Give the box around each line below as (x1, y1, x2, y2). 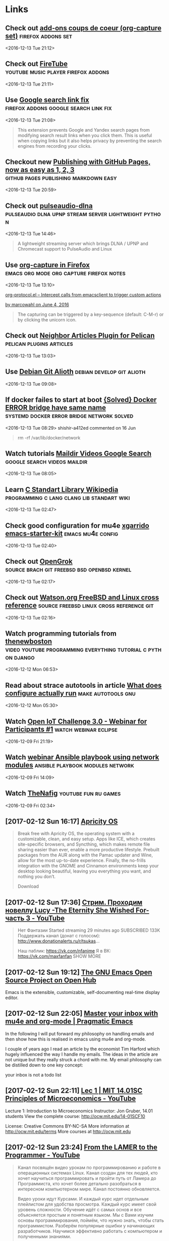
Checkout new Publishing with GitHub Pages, (5, 158, 151, 167)
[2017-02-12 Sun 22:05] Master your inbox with (5, 1009, 158, 1018)
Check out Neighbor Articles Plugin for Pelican (5, 332, 155, 340)
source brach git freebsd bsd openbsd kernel (5, 565, 132, 574)
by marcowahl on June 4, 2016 (5, 302, 69, 308)
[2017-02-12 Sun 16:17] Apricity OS (5, 817, 118, 826)
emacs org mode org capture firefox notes (5, 268, 126, 277)
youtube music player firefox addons (5, 67, 109, 76)
